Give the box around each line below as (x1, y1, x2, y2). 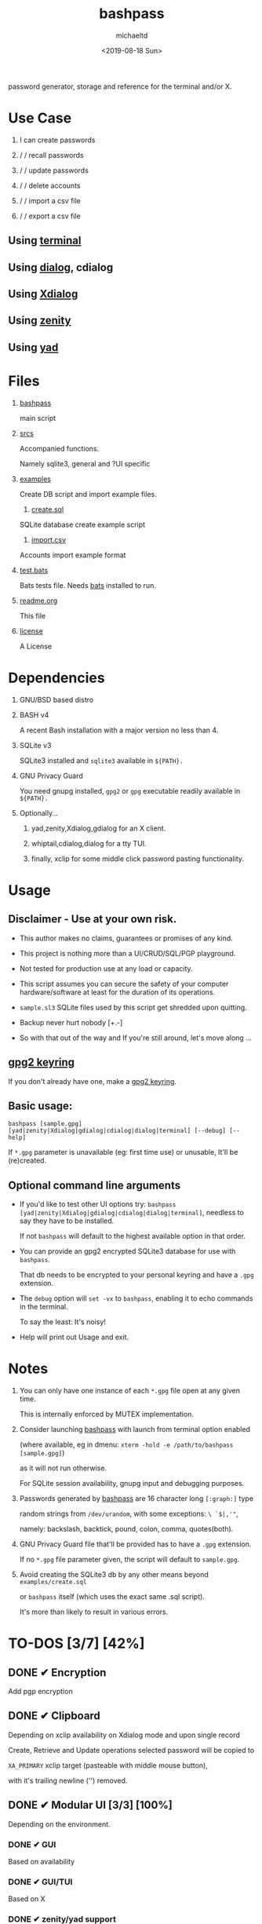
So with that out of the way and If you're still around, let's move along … (19, 1033, 253, 1042)
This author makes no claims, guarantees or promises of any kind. (19, 933, 233, 943)
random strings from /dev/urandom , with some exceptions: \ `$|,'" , (19, 1509, 239, 1519)
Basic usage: (8, 1099, 73, 1112)
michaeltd (115, 31, 148, 40)
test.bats (19, 565, 49, 575)
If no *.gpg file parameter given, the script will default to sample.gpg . (19, 1555, 240, 1564)
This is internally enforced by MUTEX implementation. (19, 1410, 195, 1419)
